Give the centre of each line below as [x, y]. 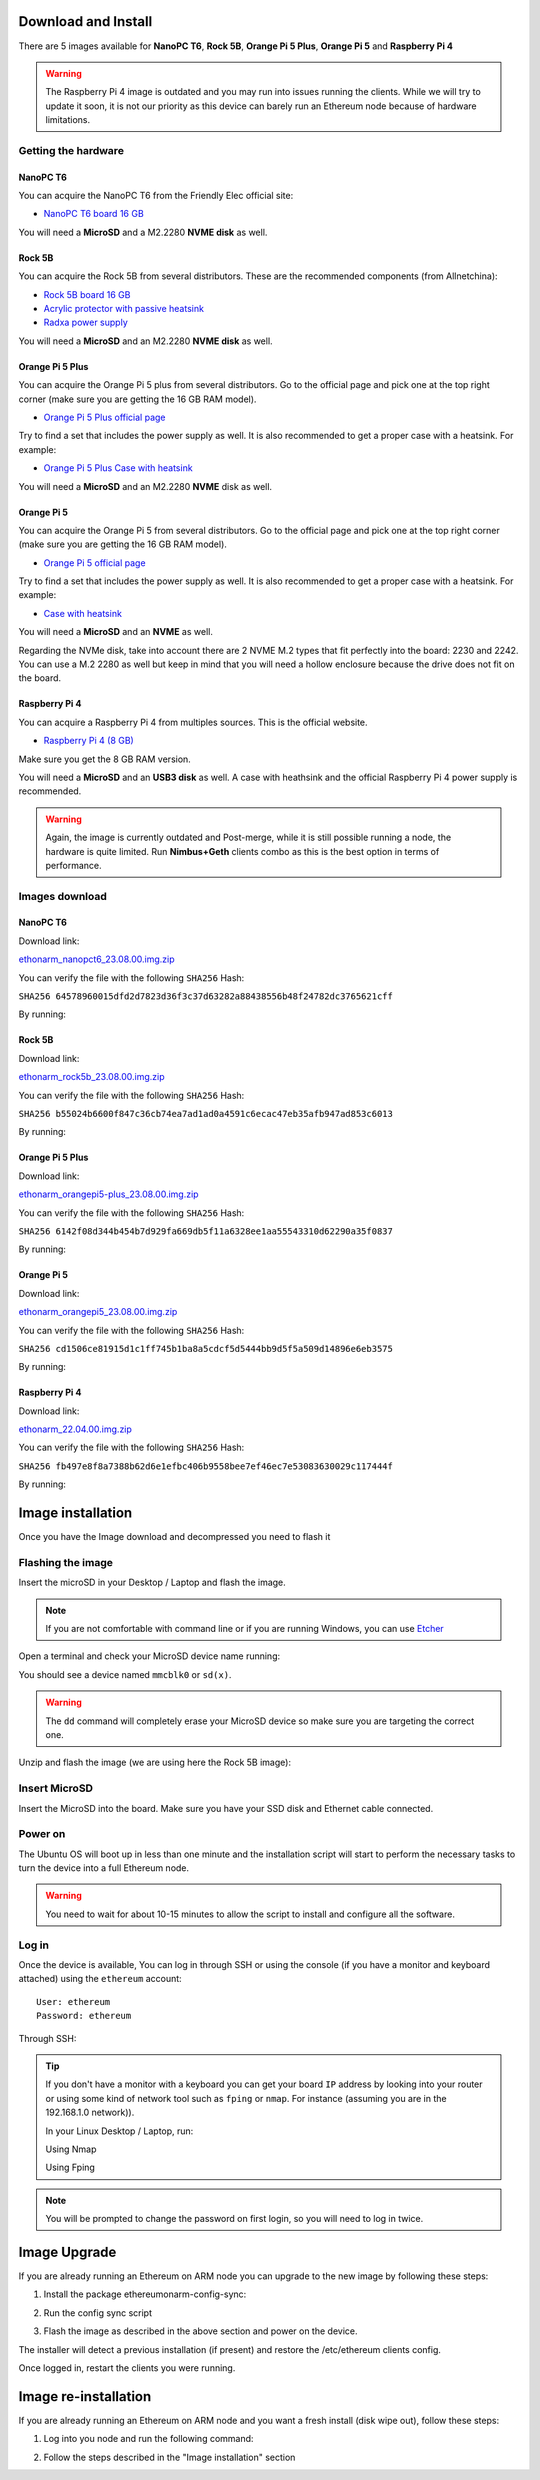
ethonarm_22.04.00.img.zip [75, 1429]
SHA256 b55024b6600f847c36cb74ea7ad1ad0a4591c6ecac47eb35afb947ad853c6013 [206, 1113]
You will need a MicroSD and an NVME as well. [116, 632]
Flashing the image [66, 1562]
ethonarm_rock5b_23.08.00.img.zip [91, 1077]
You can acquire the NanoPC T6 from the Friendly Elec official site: [156, 196]
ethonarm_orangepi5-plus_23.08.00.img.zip [108, 1194]
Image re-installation [85, 2396]
